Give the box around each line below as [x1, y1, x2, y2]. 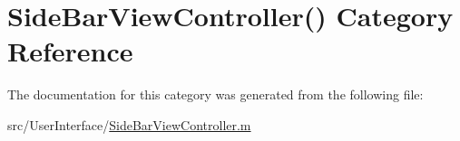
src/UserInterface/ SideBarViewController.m [7, 115, 251, 134]
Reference [7, 33, 133, 70]
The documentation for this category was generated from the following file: [7, 85, 424, 104]
